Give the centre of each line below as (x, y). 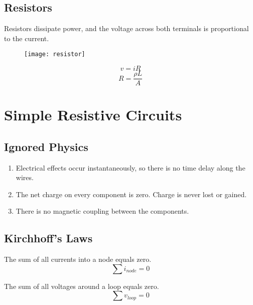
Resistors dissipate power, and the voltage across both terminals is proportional (126, 28)
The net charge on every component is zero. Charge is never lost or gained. (131, 194)
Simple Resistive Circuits (93, 115)
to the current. (27, 38)
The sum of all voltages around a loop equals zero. (82, 286)
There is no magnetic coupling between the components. (102, 211)
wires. (25, 177)
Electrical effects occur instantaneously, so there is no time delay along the (131, 167)
